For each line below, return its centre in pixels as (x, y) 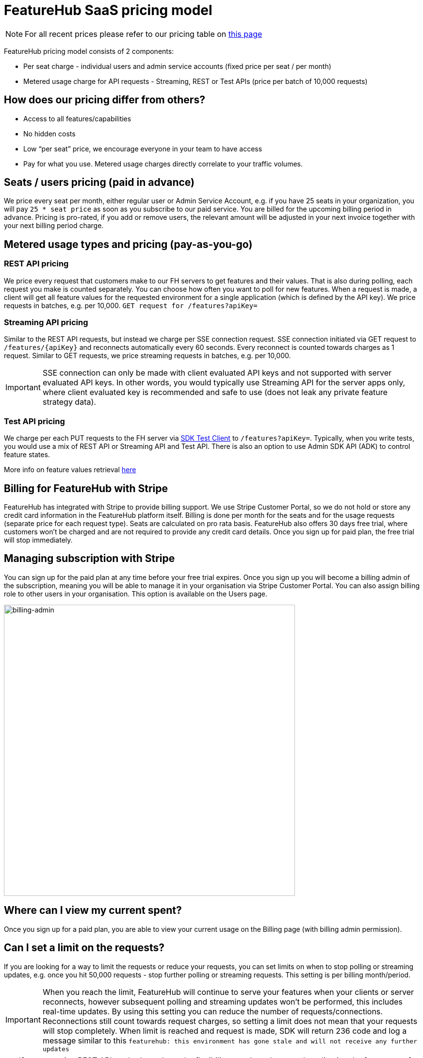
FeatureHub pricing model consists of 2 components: (89, 51)
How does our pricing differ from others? (105, 100)
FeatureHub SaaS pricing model (108, 10)
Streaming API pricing (46, 322)
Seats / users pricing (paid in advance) (99, 182)
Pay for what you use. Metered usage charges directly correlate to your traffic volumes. (163, 164)
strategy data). (69, 402)
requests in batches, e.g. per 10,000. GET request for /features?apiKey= (131, 305)
